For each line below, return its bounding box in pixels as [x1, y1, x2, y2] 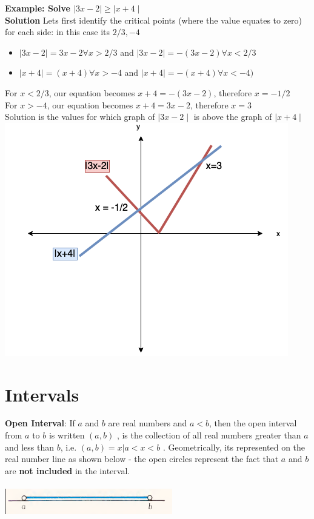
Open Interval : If [5, 417, 75, 429]
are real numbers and [108, 417, 187, 429]
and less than [5, 440, 55, 453]
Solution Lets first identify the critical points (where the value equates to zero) [5, 13, 302, 26]
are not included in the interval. [5, 464, 130, 477]
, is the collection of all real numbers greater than [116, 429, 301, 441]
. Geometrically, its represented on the [162, 440, 306, 453]
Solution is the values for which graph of [5, 110, 155, 123]
